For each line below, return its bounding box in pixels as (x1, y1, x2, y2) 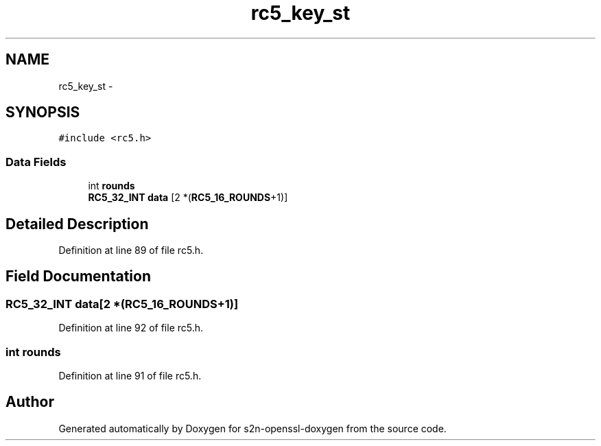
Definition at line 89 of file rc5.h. (58, 244, 204, 257)
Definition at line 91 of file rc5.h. (58, 370, 202, 382)
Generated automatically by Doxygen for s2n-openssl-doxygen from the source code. (58, 422, 447, 434)
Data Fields (5, 154, 67, 169)
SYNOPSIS (5, 104, 80, 121)
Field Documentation (5, 268, 151, 285)
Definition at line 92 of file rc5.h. (58, 322, 204, 334)
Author (5, 393, 54, 411)
